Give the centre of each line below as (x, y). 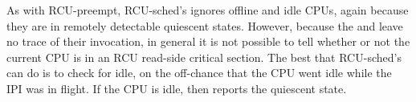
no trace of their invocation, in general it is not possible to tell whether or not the (208, 41)
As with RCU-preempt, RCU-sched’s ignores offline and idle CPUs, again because (208, 10)
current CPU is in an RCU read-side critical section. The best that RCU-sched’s (204, 57)
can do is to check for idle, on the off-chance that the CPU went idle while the (199, 73)
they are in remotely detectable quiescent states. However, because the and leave (205, 25)
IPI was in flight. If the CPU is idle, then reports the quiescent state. (177, 88)
